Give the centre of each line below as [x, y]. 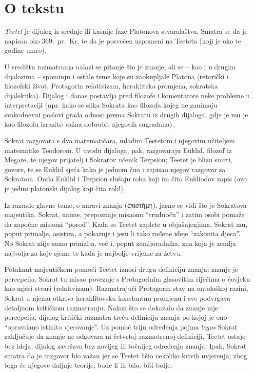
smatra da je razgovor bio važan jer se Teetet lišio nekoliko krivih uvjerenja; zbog [126, 355]
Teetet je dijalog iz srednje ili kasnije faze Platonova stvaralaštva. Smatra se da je [126, 31]
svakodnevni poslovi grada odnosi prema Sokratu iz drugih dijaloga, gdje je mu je [126, 114]
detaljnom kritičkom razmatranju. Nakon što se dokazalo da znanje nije [111, 307]
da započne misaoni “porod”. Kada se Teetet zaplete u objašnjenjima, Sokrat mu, [126, 224]
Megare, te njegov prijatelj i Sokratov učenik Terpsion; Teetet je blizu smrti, [118, 160]
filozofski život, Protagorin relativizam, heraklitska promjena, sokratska [111, 86]
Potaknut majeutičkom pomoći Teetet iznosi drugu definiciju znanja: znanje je [121, 269]
